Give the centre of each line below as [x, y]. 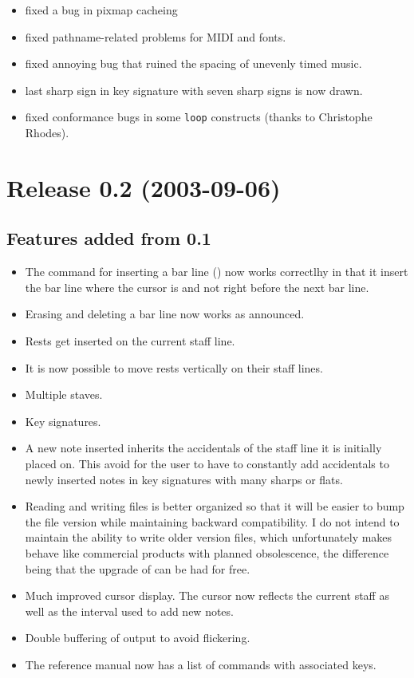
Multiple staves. [64, 394]
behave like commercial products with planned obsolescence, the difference [207, 552]
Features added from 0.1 [109, 238]
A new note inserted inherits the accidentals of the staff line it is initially [203, 448]
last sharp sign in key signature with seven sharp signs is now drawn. [194, 90]
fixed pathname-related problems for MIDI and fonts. [156, 36]
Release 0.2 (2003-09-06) [144, 187]
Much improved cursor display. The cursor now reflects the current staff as [207, 595]
